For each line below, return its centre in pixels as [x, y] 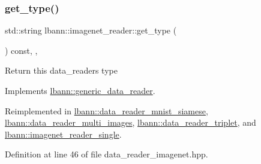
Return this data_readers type [61, 70]
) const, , [21, 50]
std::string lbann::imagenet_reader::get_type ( [91, 30]
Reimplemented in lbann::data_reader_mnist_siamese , [106, 110]
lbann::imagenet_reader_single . [63, 134]
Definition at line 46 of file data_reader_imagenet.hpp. [106, 154]
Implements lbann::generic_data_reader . [80, 90]
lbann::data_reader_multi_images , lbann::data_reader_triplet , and [130, 122]
